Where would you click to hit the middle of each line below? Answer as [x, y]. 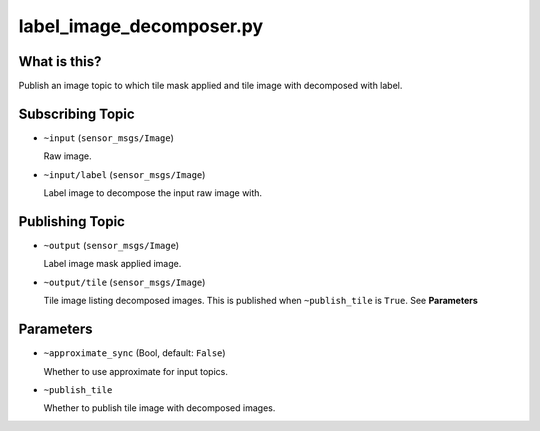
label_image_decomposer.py [141, 26]
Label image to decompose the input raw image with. [153, 193]
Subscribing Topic [76, 113]
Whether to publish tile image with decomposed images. [159, 408]
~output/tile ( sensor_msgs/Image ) [124, 282]
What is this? [60, 61]
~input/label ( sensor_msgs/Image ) [124, 174]
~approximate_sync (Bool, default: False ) [134, 353]
